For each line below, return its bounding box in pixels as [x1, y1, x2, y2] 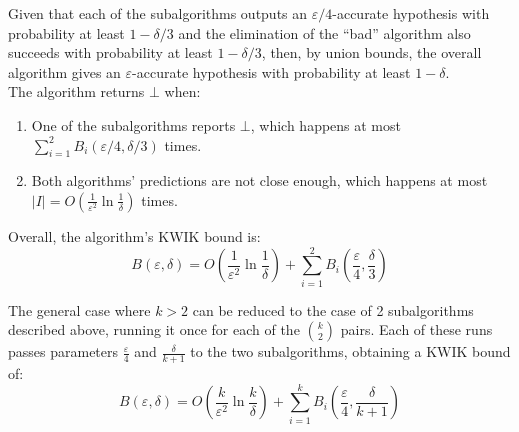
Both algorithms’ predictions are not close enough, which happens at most [31, 170, 488, 191]
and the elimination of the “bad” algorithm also [178, 22, 471, 43]
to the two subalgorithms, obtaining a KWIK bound [190, 341, 511, 362]
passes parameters [8, 341, 119, 362]
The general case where [8, 299, 151, 320]
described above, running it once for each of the [8, 319, 300, 340]
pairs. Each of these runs [340, 319, 493, 340]
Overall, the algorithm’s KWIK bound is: [8, 225, 261, 246]
